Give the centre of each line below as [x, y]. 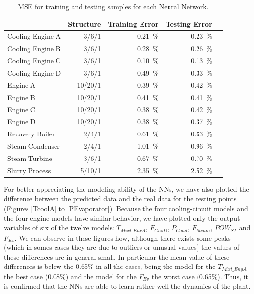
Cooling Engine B [34, 48]
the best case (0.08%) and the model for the [70, 276]
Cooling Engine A [34, 36]
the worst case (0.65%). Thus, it [200, 276]
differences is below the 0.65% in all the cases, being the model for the [110, 266]
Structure [85, 23]
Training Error [133, 23]
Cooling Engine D [34, 72]
